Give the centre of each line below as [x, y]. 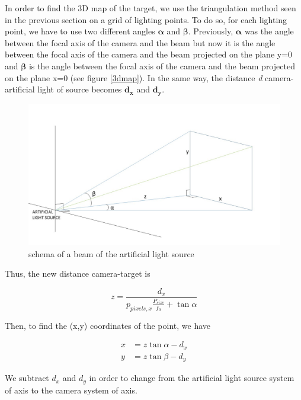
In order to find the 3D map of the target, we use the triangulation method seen [150, 8]
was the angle [269, 31]
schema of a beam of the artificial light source [111, 253]
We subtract [27, 378]
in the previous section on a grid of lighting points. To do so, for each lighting [146, 19]
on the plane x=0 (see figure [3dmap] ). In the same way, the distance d [134, 77]
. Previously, [211, 31]
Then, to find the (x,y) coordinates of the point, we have [108, 325]
